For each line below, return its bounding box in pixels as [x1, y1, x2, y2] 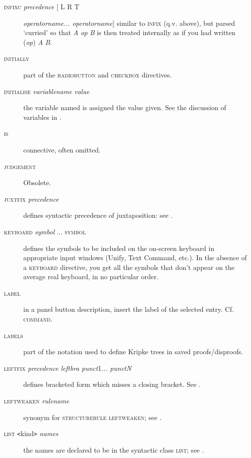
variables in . [23, 112, 62, 122]
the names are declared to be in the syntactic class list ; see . [23, 444, 204, 455]
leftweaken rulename [4, 396, 69, 406]
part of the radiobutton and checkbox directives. [23, 69, 172, 79]
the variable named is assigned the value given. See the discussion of [23, 102, 226, 113]
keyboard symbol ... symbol [4, 226, 86, 236]
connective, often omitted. [23, 144, 101, 154]
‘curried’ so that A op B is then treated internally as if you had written [23, 27, 235, 38]
